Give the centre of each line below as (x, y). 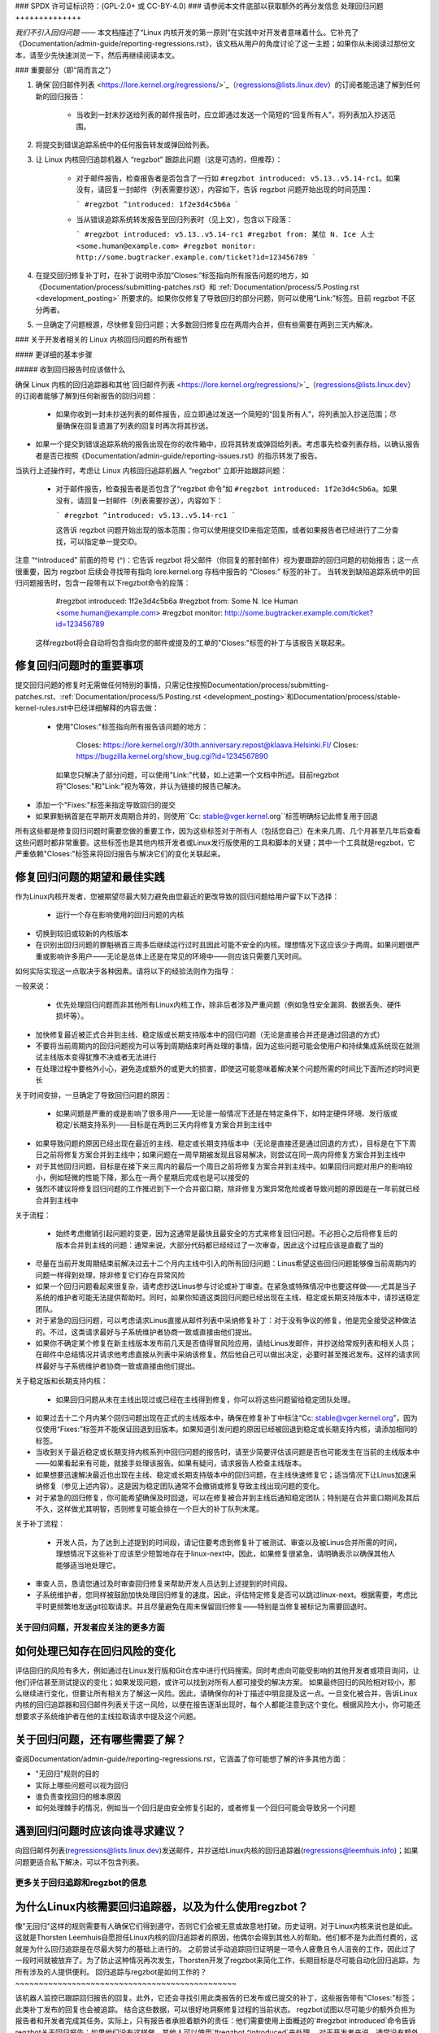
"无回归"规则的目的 (67, 1774)
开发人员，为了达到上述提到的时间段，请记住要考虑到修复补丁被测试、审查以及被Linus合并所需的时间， (228, 1542)
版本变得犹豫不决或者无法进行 (106, 1057)
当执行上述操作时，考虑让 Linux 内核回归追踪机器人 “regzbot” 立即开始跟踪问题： (151, 470)
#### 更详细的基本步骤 (54, 355)
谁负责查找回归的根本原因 (78, 1796)
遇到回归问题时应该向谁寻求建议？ (100, 1831)
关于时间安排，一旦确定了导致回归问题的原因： (93, 1095)
